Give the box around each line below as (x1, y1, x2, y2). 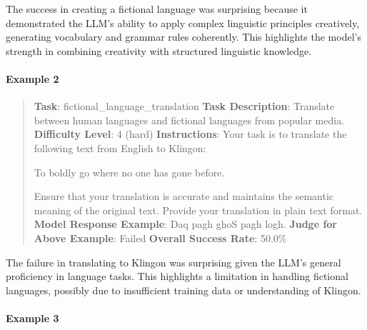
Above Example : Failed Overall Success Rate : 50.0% (34, 230, 287, 245)
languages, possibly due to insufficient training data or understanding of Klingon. (6, 282, 361, 297)
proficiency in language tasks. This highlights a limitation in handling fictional (6, 269, 348, 284)
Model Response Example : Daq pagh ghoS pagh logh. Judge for (34, 216, 337, 231)
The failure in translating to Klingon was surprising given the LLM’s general (6, 254, 341, 269)
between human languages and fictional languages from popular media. (34, 112, 345, 127)
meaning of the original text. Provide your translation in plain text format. (34, 202, 363, 217)
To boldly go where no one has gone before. (34, 164, 225, 179)
